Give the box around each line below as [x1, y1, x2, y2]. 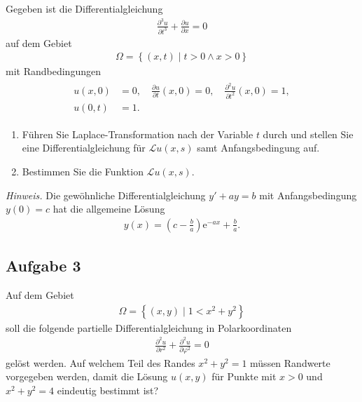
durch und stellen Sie [263, 126, 354, 141]
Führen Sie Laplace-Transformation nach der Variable [22, 126, 253, 141]
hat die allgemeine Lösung [53, 201, 165, 216]
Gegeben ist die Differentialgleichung [6, 1, 163, 15]
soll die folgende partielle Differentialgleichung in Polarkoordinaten [6, 320, 292, 335]
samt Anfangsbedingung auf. [197, 140, 320, 155]
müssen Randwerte [250, 355, 330, 370]
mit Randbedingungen [6, 64, 101, 79]
